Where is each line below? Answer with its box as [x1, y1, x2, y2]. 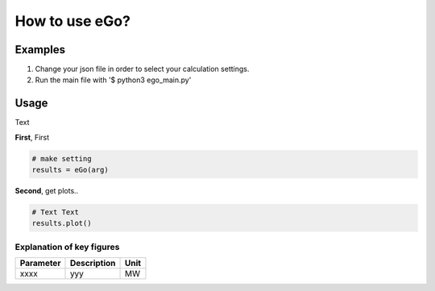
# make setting [31, 154, 92, 163]
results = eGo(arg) [31, 165, 109, 175]
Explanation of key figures [14, 241, 120, 252]
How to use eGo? [14, 12, 130, 30]
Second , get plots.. [14, 186, 79, 196]
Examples [14, 43, 66, 56]
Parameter [19, 258, 61, 269]
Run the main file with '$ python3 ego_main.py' [35, 75, 192, 85]
